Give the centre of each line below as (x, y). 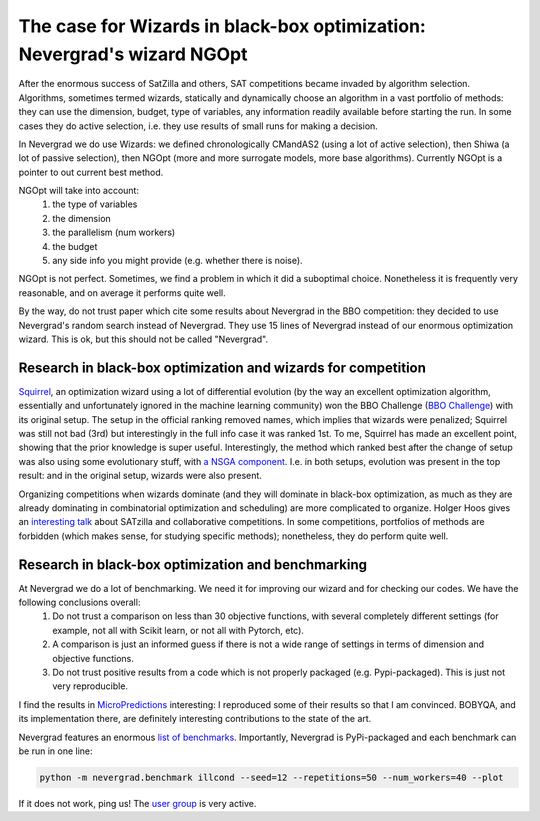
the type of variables (95, 204)
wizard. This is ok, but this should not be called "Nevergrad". (143, 339)
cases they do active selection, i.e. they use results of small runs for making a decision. (198, 126)
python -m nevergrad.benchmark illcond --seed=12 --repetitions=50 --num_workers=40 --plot (271, 777)
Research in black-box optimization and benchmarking (193, 564)
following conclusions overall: (79, 602)
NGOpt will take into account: (79, 191)
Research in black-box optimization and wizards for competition (222, 367)
